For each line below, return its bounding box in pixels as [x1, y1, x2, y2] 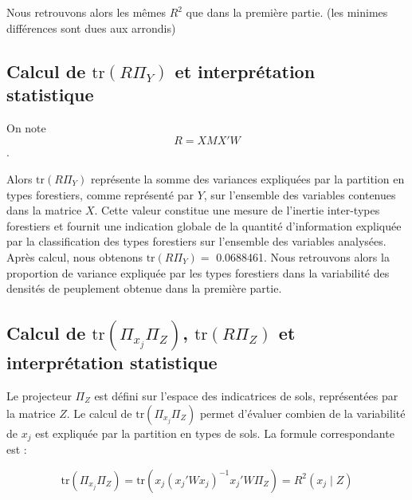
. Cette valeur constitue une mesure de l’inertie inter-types [94, 202, 380, 219]
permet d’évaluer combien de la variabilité [199, 404, 406, 421]
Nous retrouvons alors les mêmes [6, 4, 166, 20]
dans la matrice [6, 202, 82, 219]
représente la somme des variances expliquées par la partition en [90, 170, 405, 187]
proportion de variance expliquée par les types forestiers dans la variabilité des [6, 264, 390, 281]
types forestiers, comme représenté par [6, 186, 194, 203]
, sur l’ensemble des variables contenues [203, 186, 396, 203]
